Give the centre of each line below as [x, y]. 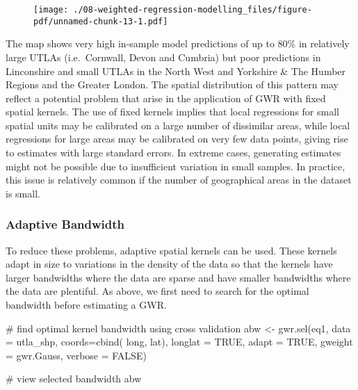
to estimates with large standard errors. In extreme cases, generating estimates [173, 153]
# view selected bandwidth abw [74, 379]
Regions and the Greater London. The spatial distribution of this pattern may [172, 84]
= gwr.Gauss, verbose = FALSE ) [76, 355]
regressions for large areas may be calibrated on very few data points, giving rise [177, 139]
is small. [23, 193]
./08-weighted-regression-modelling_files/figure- [193, 10]
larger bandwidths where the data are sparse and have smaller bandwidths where [178, 277]
